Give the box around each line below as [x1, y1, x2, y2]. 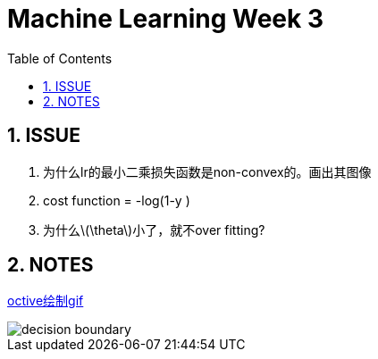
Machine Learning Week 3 [7, 4, 323, 34]
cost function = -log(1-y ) [43, 192, 190, 208]
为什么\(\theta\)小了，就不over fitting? [43, 221, 265, 238]
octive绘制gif [7, 293, 84, 309]
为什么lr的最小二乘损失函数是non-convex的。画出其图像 [43, 163, 372, 179]
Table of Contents [7, 50, 113, 66]
